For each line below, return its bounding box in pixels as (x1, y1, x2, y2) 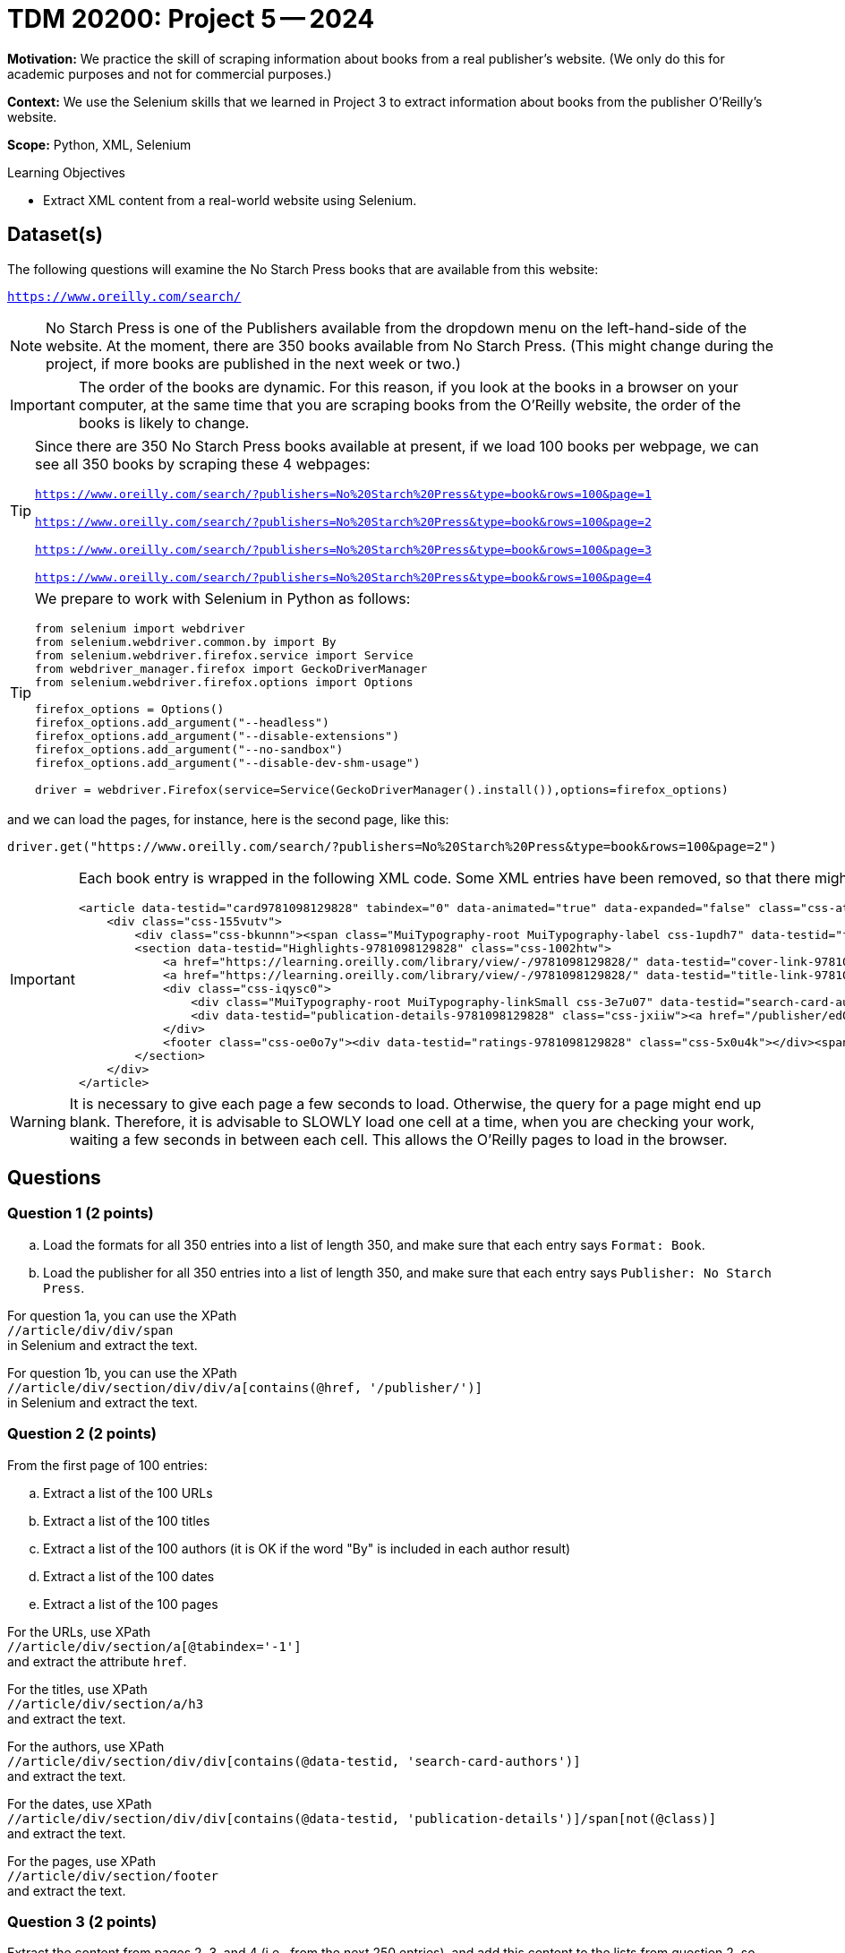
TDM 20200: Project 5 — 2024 (7, 4, 375, 34)
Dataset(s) (7, 223, 103, 246)
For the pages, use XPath (7, 1853, 156, 1869)
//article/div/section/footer (7, 1868, 219, 1883)
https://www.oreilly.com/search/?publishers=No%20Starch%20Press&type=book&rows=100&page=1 (35, 486, 652, 501)
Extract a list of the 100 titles (43, 1512, 210, 1528)
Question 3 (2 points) (7, 1912, 158, 1931)
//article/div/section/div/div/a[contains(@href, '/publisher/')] (7, 1380, 483, 1395)
